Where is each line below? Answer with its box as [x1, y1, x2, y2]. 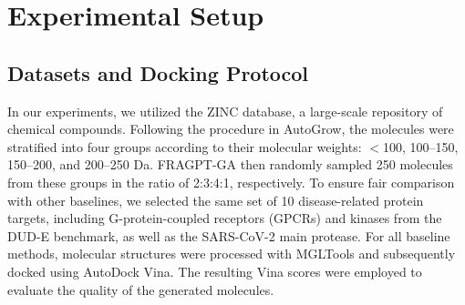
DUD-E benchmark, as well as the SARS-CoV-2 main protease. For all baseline [7, 226, 450, 245]
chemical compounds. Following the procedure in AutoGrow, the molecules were [7, 119, 454, 138]
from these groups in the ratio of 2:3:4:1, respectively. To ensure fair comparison [7, 172, 455, 191]
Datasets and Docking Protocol [7, 58, 309, 86]
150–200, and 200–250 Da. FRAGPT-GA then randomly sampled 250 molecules [7, 155, 453, 174]
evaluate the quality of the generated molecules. [7, 280, 274, 299]
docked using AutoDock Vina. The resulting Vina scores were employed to [7, 261, 422, 280]
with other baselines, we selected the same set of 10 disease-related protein [7, 190, 424, 209]
